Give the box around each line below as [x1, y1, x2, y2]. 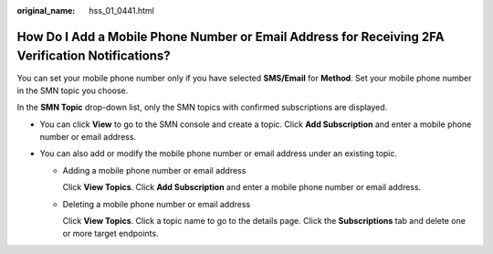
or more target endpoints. [62, 228, 159, 239]
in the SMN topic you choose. [16, 85, 129, 96]
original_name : [16, 5, 76, 16]
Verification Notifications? [16, 48, 171, 64]
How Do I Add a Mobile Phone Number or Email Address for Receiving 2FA [16, 28, 445, 45]
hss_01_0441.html [89, 5, 154, 16]
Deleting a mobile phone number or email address [62, 198, 251, 209]
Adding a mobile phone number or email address [62, 164, 246, 175]
